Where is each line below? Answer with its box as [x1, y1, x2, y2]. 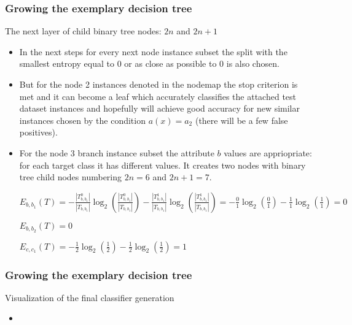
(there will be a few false [195, 113, 288, 126]
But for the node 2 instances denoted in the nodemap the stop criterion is [19, 78, 298, 90]
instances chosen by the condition [19, 113, 146, 126]
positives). [19, 126, 58, 139]
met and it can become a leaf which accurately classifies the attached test [19, 90, 297, 102]
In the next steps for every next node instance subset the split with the [19, 45, 287, 58]
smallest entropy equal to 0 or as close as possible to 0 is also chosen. [19, 57, 280, 70]
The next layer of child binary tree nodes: [5, 25, 162, 37]
